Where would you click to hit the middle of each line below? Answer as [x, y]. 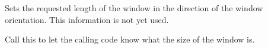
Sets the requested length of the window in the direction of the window [134, 8]
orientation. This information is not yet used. [87, 19]
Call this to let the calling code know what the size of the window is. [130, 39]
